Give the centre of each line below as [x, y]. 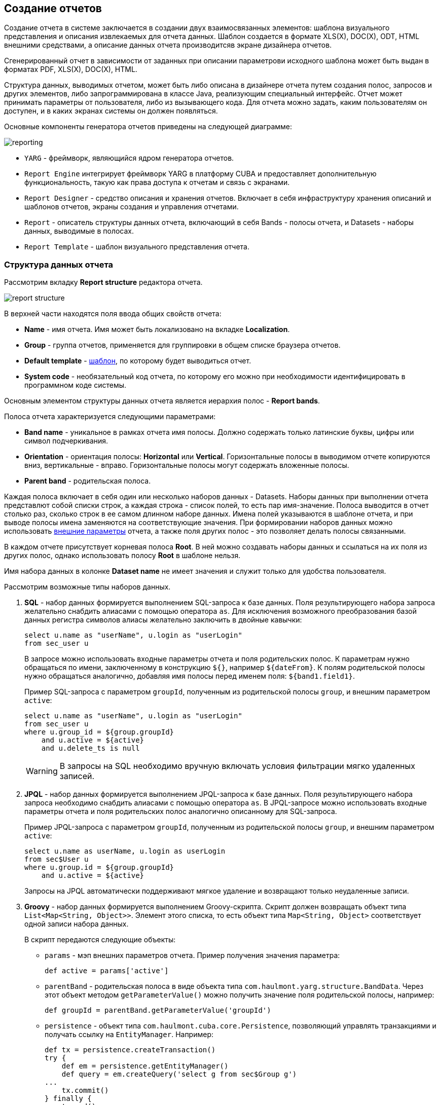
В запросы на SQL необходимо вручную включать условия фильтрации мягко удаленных [237, 766]
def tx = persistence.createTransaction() [130, 1050]
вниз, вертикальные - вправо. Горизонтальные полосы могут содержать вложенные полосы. [187, 465]
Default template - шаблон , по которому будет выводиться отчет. [138, 361]
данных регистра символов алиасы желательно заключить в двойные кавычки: [163, 620]
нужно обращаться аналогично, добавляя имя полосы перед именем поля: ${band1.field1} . [190, 676]
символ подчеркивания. [66, 441]
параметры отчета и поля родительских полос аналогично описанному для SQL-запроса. [181, 812]
